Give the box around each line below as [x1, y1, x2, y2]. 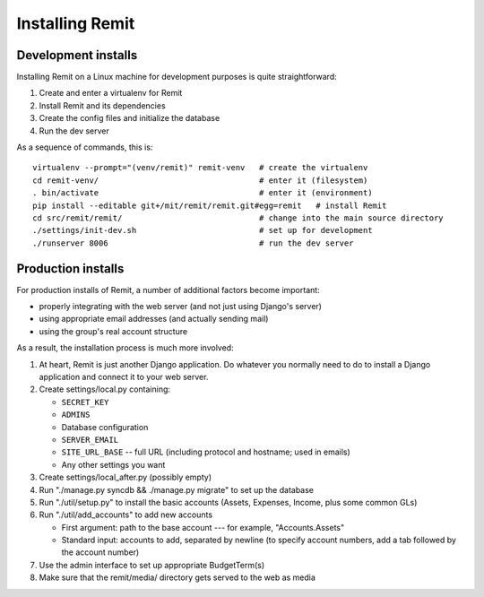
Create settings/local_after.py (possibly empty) [39, 472, 212, 483]
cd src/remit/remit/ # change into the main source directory [32, 212, 444, 223]
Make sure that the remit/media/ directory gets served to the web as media [39, 572, 315, 583]
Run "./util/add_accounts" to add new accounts [39, 509, 213, 520]
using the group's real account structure [39, 325, 188, 336]
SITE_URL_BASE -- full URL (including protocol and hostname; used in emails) [61, 446, 351, 457]
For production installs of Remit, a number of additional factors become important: [16, 284, 320, 295]
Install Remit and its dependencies [39, 99, 166, 111]
